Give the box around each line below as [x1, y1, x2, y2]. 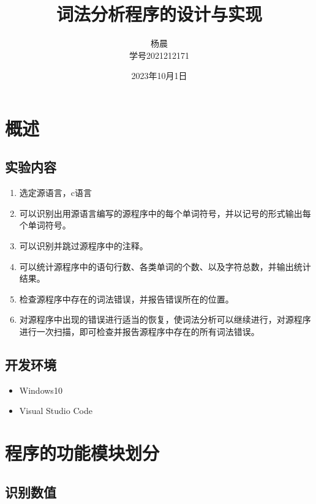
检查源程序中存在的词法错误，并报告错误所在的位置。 [19, 292, 234, 305]
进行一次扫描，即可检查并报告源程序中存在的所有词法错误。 [19, 325, 260, 338]
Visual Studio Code [19, 404, 92, 417]
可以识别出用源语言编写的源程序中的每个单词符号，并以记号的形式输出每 [19, 206, 311, 219]
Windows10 [19, 383, 62, 396]
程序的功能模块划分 [5, 440, 160, 465]
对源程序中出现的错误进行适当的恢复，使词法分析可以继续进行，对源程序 [19, 313, 311, 326]
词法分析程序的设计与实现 [56, 1, 262, 26]
